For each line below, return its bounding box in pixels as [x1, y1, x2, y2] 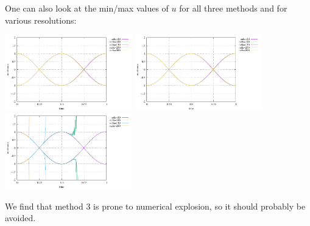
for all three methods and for [179, 2, 287, 14]
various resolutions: [5, 13, 77, 26]
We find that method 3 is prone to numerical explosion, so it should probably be [5, 199, 306, 212]
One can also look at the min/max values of [5, 2, 169, 14]
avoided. [5, 211, 36, 224]
